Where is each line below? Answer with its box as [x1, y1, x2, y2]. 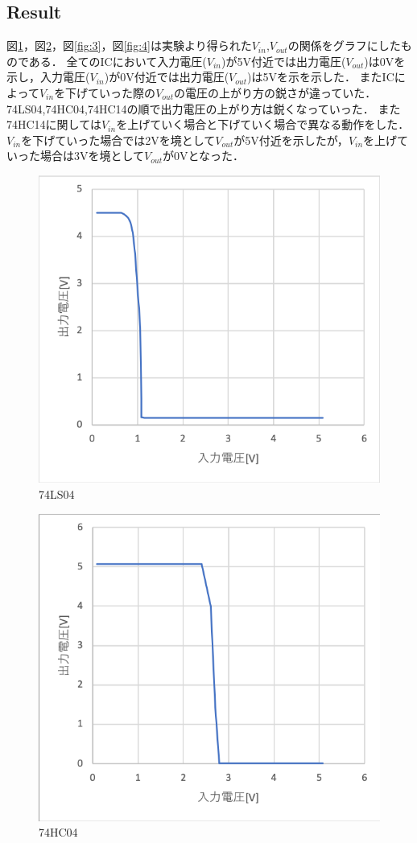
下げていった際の [65, 84, 156, 101]
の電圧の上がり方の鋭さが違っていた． [174, 84, 377, 101]
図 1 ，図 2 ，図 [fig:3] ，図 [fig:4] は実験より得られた [6, 37, 252, 54]
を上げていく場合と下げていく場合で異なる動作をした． [116, 116, 410, 133]
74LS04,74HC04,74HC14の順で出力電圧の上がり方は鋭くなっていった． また [6, 100, 401, 117]
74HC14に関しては [6, 116, 101, 133]
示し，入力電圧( [6, 68, 90, 85]
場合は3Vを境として [39, 147, 145, 164]
